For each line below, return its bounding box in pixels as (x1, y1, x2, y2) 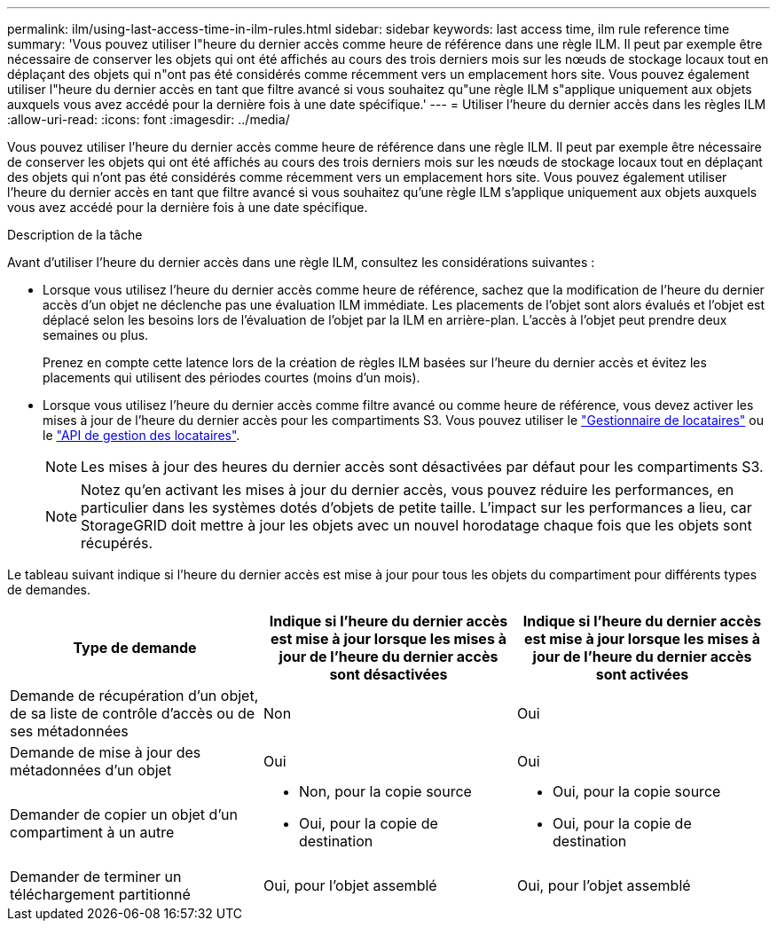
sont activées (595, 665, 689, 683)
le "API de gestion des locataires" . (43, 428, 240, 443)
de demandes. (7, 582, 90, 597)
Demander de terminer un (10, 868, 182, 885)
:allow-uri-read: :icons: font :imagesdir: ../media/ (7, 112, 290, 127)
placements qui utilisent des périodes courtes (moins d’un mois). (43, 370, 420, 385)
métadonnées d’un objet (10, 761, 172, 779)
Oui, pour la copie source (552, 783, 721, 800)
